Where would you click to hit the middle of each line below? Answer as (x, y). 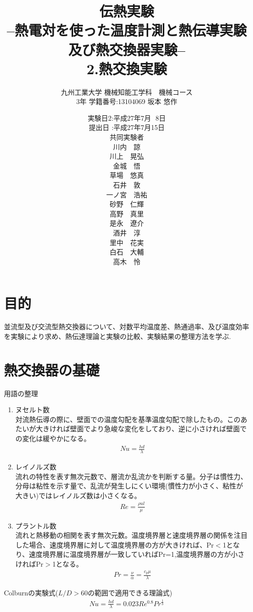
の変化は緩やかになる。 (53, 438)
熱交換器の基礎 (52, 369)
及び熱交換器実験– (127, 49)
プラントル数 (36, 525)
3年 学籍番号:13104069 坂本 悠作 (127, 101)
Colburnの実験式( (31, 593)
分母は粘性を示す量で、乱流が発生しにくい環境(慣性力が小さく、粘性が (129, 486)
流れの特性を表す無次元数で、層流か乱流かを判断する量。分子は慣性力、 (131, 476)
